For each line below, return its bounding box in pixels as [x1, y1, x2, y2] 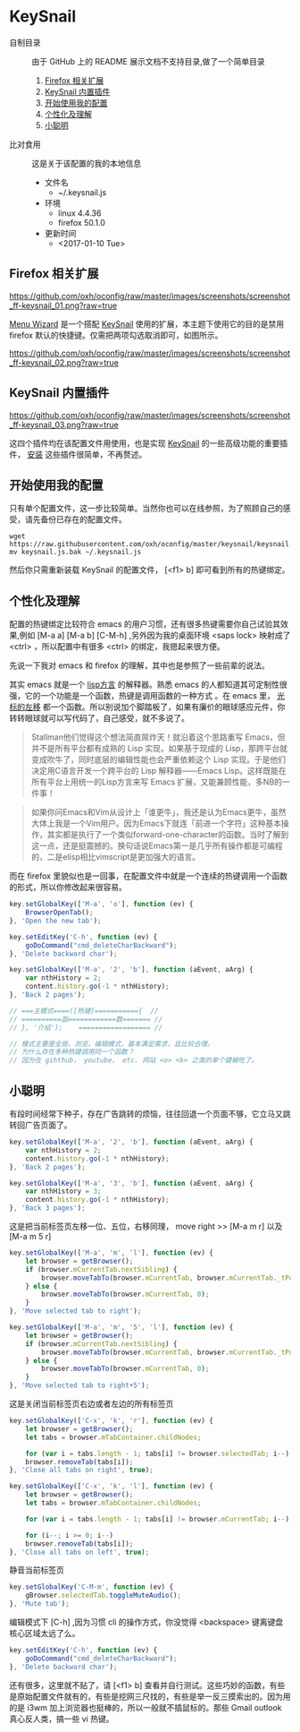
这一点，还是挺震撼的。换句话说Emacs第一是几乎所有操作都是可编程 [30, 840, 283, 852]
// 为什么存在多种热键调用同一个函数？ [9, 1048, 135, 1057]
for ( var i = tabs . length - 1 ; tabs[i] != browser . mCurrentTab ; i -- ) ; [25, 1514, 294, 1523]
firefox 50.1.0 [57, 217, 105, 227]
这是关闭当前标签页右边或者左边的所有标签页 [9, 1399, 174, 1409]
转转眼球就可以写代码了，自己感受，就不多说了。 [9, 713, 189, 724]
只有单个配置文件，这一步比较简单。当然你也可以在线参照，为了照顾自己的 [9, 503, 283, 514]
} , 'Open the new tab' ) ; [9, 916, 102, 925]
